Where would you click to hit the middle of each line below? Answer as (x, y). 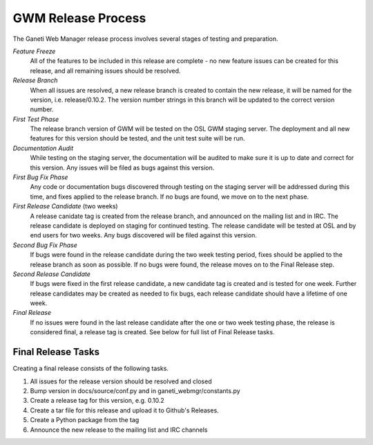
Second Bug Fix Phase (45, 245)
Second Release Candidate (52, 274)
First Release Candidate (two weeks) (65, 206)
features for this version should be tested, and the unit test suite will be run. (137, 138)
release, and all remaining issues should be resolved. (105, 71)
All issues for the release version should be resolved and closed (121, 381)
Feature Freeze (34, 51)
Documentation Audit (43, 148)
